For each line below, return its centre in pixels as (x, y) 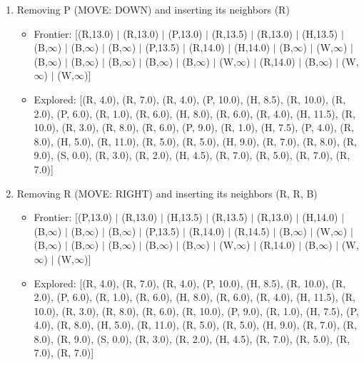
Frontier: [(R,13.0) (74, 33)
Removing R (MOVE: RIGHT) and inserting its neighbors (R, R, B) (167, 193)
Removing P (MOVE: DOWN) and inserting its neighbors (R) (153, 9)
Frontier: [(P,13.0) (73, 217)
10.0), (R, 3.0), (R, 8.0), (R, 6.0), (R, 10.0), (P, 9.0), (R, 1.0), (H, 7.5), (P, (196, 310)
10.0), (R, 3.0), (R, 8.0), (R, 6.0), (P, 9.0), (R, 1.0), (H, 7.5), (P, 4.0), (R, (194, 127)
